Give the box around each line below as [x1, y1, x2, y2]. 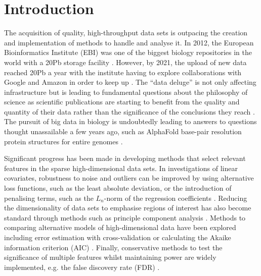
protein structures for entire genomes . [4, 136, 123, 146]
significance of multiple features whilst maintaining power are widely [4, 252, 216, 262]
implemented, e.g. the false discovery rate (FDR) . [4, 261, 160, 272]
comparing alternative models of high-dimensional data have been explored [4, 222, 236, 233]
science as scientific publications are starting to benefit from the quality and [4, 96, 240, 107]
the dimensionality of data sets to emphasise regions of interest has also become [4, 202, 251, 213]
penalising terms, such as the [4, 192, 94, 203]
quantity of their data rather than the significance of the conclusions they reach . [4, 106, 255, 117]
